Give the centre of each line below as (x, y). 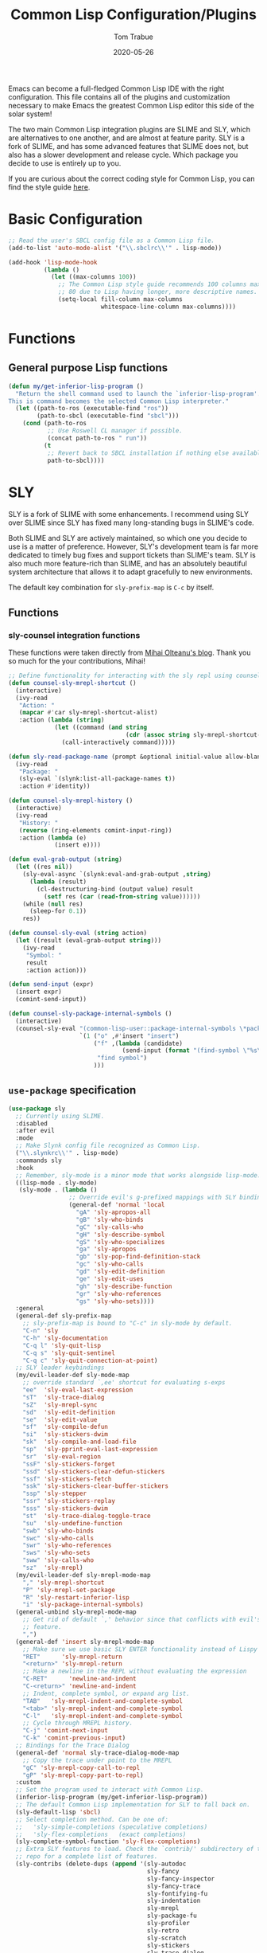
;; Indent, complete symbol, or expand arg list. (106, 1693)
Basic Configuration (75, 219)
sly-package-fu (172, 1916)
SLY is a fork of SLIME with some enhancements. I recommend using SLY (128, 515)
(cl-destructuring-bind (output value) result (115, 889)
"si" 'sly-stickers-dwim (66, 1434)
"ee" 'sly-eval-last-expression (78, 1390)
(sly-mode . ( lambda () (58, 1190)
